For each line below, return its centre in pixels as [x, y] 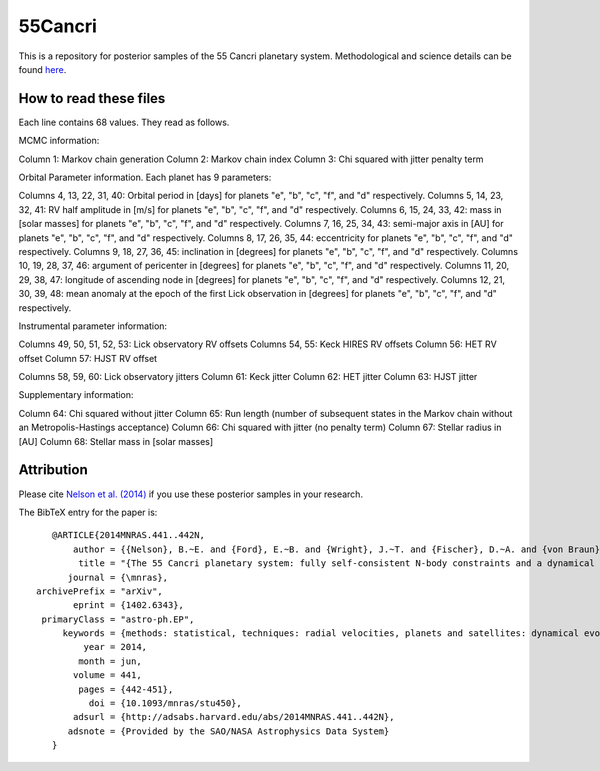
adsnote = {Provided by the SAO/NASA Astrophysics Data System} [228, 731]
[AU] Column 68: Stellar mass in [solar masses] [116, 441]
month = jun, [110, 661]
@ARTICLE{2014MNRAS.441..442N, [128, 535]
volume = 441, [107, 675]
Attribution [53, 470]
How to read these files [92, 98]
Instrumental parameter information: [93, 326]
